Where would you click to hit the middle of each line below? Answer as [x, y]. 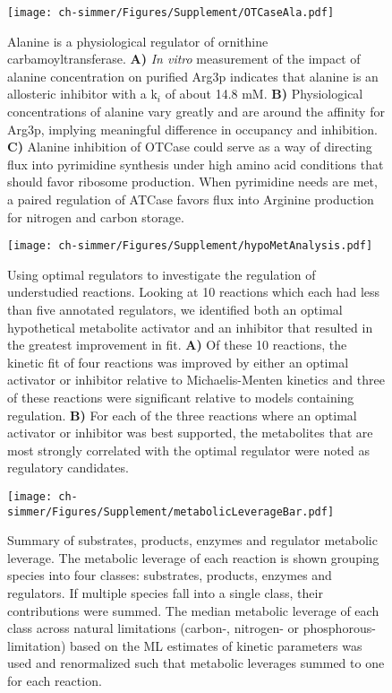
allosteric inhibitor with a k [82, 94]
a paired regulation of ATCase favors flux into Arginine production [191, 199]
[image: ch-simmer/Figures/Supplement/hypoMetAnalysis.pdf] [190, 246]
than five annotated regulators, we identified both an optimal [175, 310]
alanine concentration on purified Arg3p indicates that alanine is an [193, 76]
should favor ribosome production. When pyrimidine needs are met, [192, 182]
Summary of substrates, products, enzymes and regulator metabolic [192, 540]
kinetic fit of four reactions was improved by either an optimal [178, 362]
